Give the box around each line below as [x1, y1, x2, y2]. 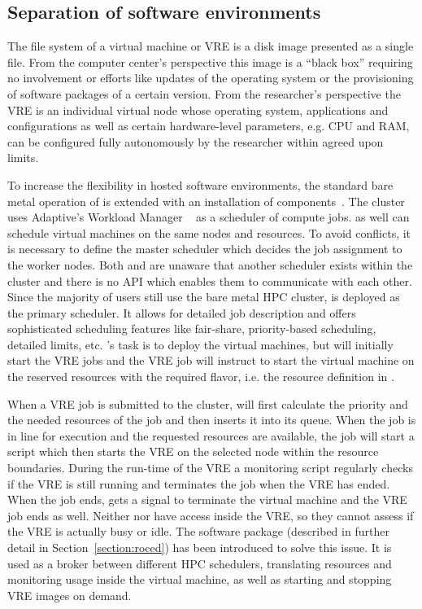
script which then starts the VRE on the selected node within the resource [7, 443, 379, 460]
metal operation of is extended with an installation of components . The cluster [7, 192, 405, 209]
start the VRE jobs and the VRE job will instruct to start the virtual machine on [7, 352, 415, 369]
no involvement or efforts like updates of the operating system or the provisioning [7, 69, 414, 86]
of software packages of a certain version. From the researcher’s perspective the [7, 85, 401, 102]
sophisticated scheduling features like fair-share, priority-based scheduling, [7, 320, 376, 337]
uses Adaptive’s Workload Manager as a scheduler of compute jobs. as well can [7, 208, 410, 226]
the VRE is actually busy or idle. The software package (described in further [7, 523, 389, 540]
